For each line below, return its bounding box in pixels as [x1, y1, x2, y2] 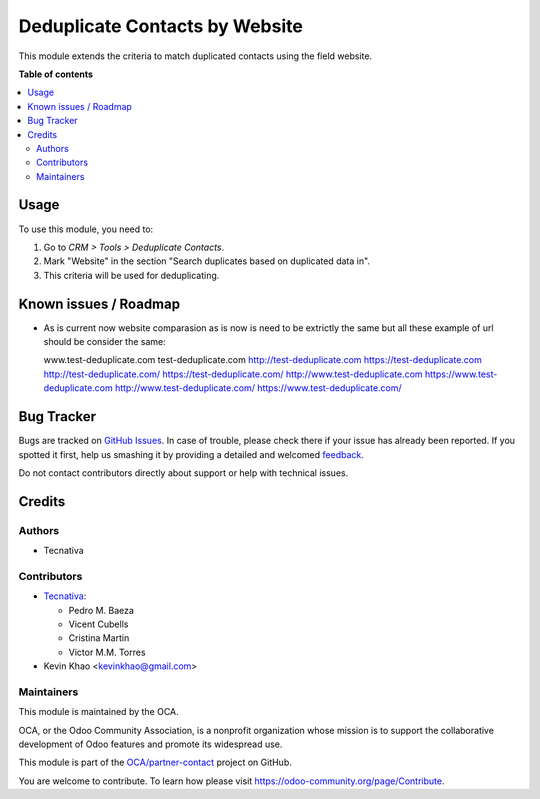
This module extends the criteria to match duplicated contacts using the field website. [18, 50, 373, 62]
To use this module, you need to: [18, 223, 154, 235]
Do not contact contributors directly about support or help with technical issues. [18, 466, 349, 479]
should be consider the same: [43, 336, 166, 348]
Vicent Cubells [68, 618, 129, 630]
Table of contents [18, 68, 94, 80]
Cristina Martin [68, 632, 130, 644]
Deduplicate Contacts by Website [18, 15, 304, 37]
